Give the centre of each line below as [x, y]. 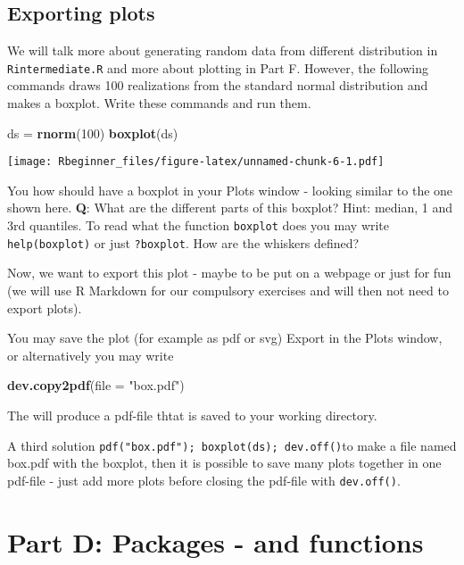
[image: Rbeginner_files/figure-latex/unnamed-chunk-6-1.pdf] [196, 162]
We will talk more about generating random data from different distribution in [223, 50]
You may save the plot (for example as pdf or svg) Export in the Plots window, [225, 338]
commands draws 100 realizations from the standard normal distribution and [218, 85]
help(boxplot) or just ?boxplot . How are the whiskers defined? [183, 242]
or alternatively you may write [91, 355]
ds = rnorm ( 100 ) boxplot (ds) [93, 133]
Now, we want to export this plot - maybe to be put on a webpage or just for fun [229, 273]
